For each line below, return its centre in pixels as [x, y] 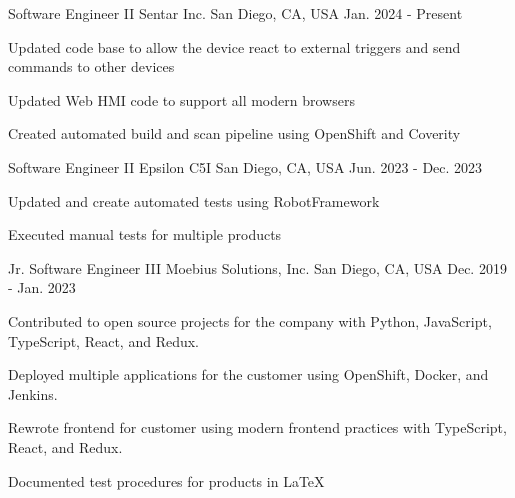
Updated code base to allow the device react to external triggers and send [234, 46]
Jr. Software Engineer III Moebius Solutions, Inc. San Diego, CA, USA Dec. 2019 [257, 267]
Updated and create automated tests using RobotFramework [194, 200]
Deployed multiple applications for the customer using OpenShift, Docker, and [248, 374]
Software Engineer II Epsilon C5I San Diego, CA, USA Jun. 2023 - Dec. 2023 [245, 166]
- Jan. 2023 [42, 287]
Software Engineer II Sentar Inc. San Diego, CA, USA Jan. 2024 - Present [235, 13]
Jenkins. [33, 393]
